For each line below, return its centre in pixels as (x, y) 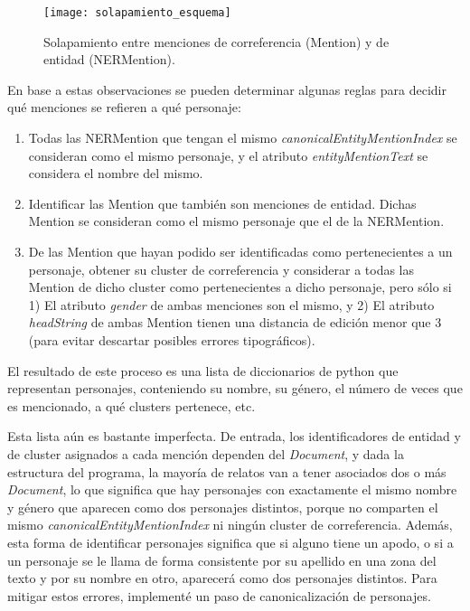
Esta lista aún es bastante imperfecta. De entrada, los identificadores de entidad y (234, 436)
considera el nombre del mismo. (116, 173)
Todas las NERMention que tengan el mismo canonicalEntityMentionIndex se (243, 138)
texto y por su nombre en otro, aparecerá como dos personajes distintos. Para (222, 578)
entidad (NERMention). (109, 59)
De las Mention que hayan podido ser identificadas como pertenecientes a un (240, 251)
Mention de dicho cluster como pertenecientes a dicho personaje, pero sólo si (240, 287)
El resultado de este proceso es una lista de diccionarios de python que (203, 370)
